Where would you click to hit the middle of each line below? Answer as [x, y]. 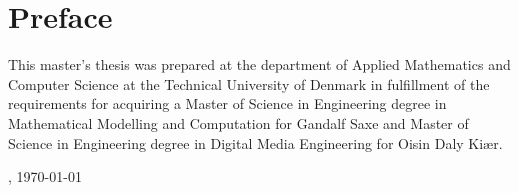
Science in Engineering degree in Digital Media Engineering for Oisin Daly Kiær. [255, 142]
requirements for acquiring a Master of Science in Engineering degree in [227, 103]
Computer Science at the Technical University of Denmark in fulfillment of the [249, 83]
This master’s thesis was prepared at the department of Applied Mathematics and [259, 64]
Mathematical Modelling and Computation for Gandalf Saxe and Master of [238, 122]
